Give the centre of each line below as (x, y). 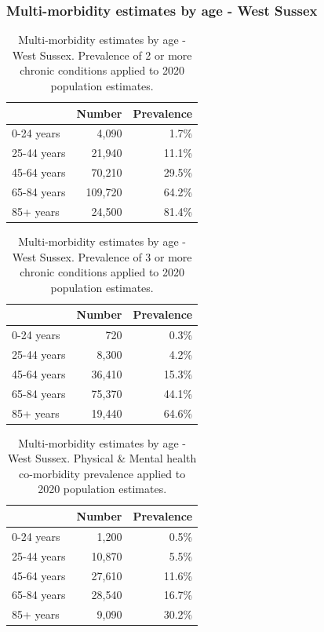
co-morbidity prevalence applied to (102, 473)
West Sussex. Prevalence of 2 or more (102, 55)
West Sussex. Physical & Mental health (102, 458)
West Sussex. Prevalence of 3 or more (102, 256)
